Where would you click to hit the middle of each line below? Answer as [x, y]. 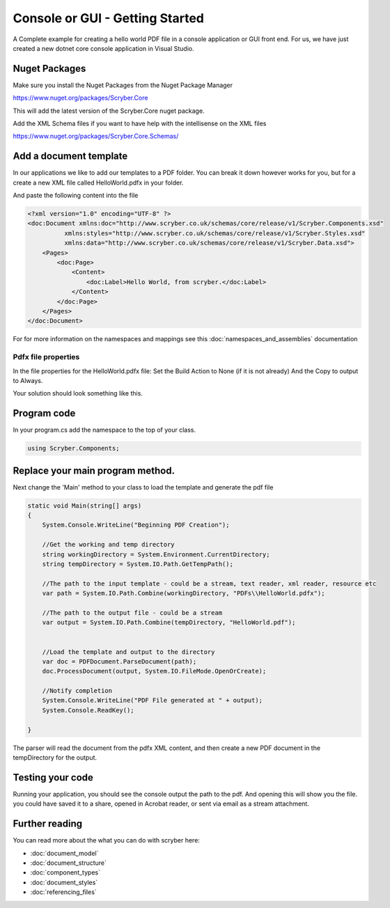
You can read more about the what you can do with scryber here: [106, 840]
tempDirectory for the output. [55, 758]
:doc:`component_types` [65, 872]
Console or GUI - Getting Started [109, 18]
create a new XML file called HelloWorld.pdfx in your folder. [98, 182]
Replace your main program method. [94, 470]
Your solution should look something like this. [78, 393]
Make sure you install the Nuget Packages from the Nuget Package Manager [123, 85]
